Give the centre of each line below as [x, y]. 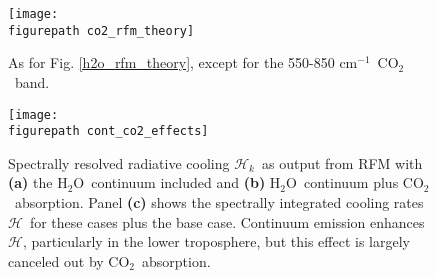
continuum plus [351, 182]
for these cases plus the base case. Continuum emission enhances [227, 221]
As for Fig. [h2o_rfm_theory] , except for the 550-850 [171, 62]
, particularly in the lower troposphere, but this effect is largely [216, 241]
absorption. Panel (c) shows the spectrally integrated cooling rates [219, 202]
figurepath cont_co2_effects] [108, 131]
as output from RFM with [342, 162]
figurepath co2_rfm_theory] [101, 30]
